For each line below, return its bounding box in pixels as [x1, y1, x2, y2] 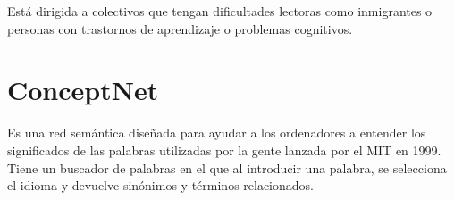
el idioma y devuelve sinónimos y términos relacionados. [7, 176, 314, 195]
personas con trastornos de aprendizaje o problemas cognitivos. [7, 19, 353, 37]
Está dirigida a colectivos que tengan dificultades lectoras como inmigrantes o [7, 2, 433, 20]
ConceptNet [7, 71, 159, 108]
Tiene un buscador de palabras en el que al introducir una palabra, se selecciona [7, 158, 447, 177]
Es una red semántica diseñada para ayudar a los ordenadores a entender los [7, 123, 426, 142]
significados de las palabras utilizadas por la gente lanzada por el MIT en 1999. [7, 140, 441, 159]
